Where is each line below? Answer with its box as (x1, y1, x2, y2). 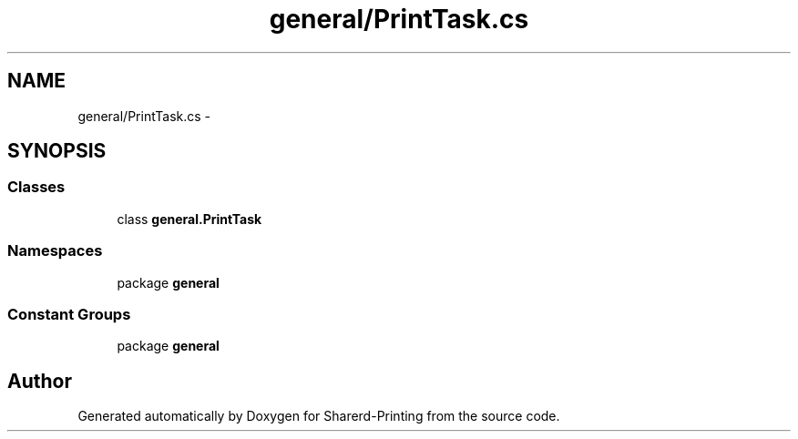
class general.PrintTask (117, 210, 262, 227)
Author (7, 369, 72, 393)
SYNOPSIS (7, 139, 107, 163)
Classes (7, 178, 66, 197)
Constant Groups (7, 304, 131, 323)
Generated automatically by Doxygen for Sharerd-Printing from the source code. (77, 408, 560, 424)
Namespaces (7, 241, 103, 260)
